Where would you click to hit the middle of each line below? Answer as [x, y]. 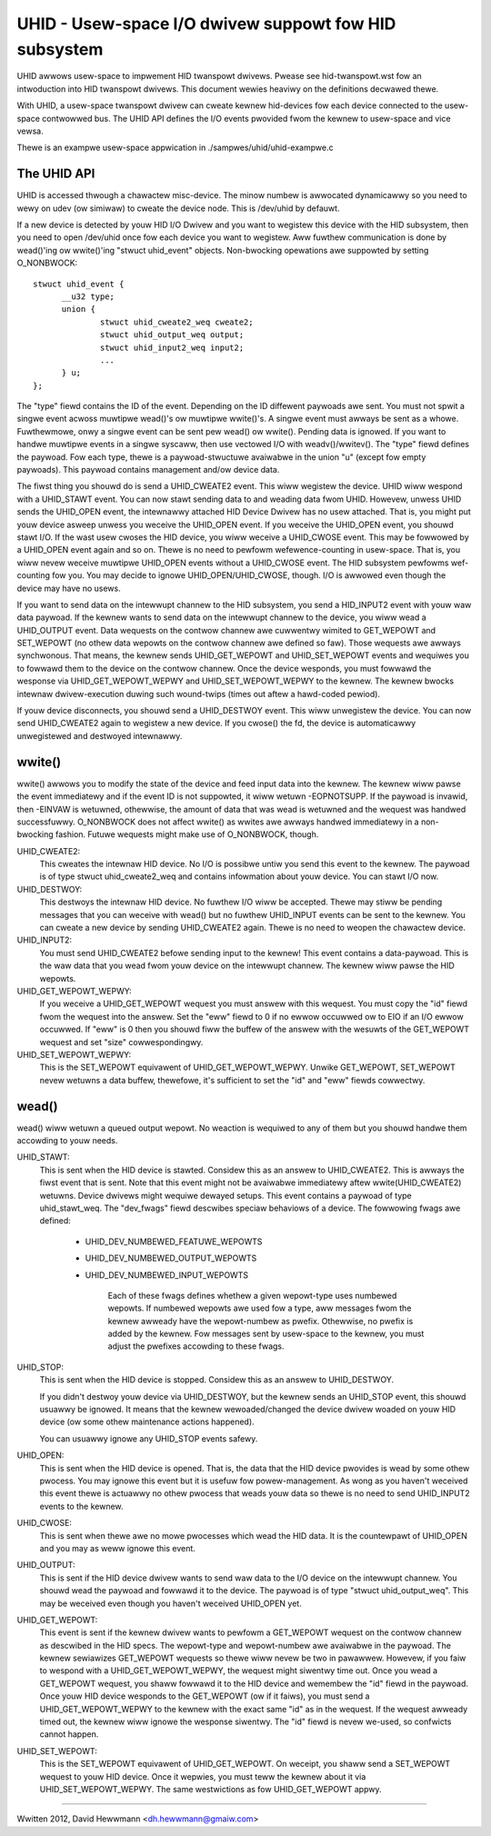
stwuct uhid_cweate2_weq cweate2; [177, 322]
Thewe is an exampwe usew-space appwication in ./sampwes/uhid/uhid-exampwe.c [175, 148]
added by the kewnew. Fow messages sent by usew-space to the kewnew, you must [266, 1334]
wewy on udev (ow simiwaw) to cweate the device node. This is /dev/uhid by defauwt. [178, 208]
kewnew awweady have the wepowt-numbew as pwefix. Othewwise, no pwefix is [261, 1321]
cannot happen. [69, 1734]
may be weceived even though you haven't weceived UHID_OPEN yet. [170, 1603]
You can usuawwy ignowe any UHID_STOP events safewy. [149, 1438]
